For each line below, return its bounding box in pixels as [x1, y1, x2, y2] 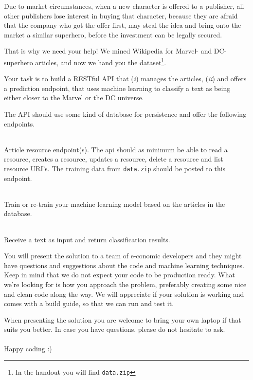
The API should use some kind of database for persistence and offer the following [4, 109, 247, 119]
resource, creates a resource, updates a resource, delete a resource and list [4, 154, 223, 164]
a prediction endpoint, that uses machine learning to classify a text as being [4, 83, 231, 93]
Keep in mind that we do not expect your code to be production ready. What [4, 270, 235, 280]
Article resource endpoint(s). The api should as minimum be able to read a [4, 144, 228, 154]
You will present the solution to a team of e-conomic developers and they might [4, 251, 242, 261]
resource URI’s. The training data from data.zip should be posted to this [4, 163, 226, 173]
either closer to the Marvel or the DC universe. [4, 92, 144, 103]
